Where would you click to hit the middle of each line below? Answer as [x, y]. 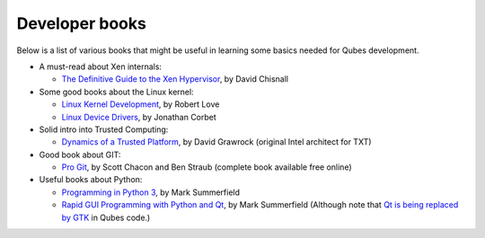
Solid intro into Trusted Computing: [104, 129]
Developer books [82, 23]
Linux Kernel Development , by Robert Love [141, 104]
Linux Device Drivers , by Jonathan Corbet [139, 117]
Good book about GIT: [80, 154]
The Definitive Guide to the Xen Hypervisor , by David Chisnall [175, 79]
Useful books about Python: [91, 180]
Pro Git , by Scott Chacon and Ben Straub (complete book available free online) [207, 167]
